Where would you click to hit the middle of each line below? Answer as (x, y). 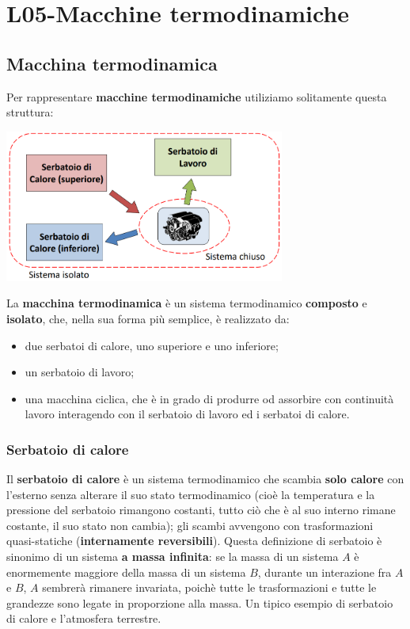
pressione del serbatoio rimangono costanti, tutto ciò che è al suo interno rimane (201, 510)
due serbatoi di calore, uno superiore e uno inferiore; (152, 345)
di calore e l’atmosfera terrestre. (84, 618)
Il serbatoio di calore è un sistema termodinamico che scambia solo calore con (205, 479)
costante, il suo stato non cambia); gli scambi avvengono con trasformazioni (190, 525)
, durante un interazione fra (325, 572)
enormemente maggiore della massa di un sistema (126, 572)
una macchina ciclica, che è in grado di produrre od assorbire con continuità (209, 398)
